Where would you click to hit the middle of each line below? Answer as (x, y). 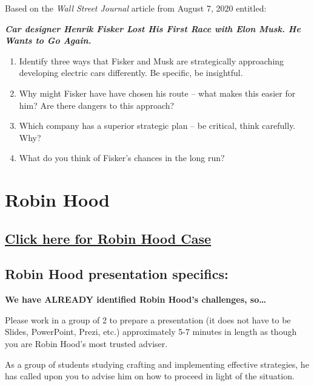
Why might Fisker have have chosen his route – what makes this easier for (157, 93)
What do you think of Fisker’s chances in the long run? (122, 158)
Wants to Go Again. (48, 40)
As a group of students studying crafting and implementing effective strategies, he (157, 364)
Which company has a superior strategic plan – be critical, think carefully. (157, 126)
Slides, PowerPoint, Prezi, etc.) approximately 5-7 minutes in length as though (151, 332)
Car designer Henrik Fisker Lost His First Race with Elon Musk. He (153, 28)
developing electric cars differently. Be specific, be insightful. (131, 73)
